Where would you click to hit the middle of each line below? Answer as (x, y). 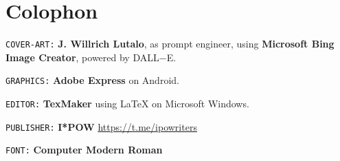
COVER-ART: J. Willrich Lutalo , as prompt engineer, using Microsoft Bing (170, 44)
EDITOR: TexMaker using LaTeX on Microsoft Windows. (127, 104)
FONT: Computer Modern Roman (84, 150)
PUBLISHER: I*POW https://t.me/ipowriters (101, 126)
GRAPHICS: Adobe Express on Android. (92, 80)
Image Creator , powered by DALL (82, 57)
